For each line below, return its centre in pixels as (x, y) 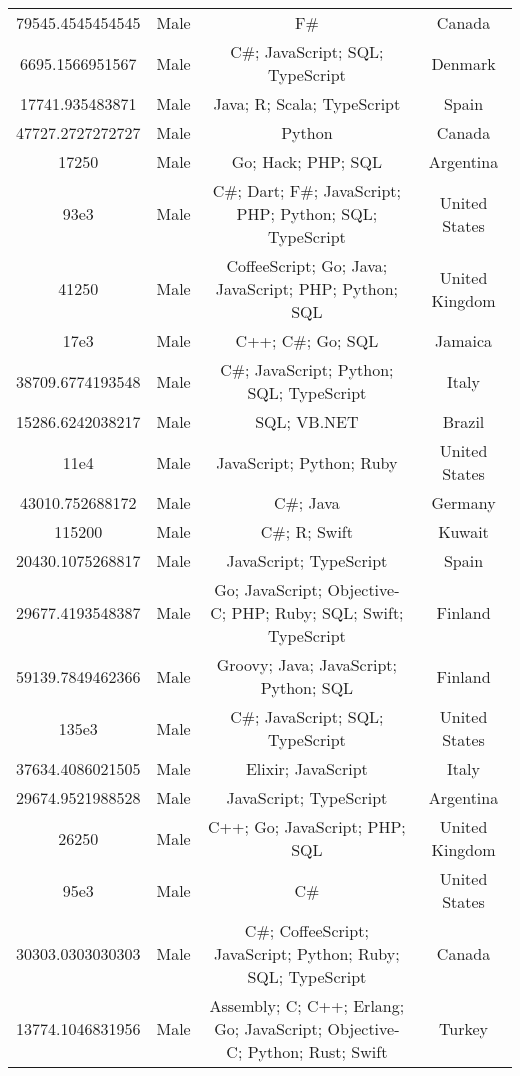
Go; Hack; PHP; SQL (306, 161)
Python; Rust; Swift (317, 1051)
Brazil (463, 421)
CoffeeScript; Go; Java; (307, 265)
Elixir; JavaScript (306, 768)
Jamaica (463, 340)
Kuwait (463, 531)
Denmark (463, 63)
